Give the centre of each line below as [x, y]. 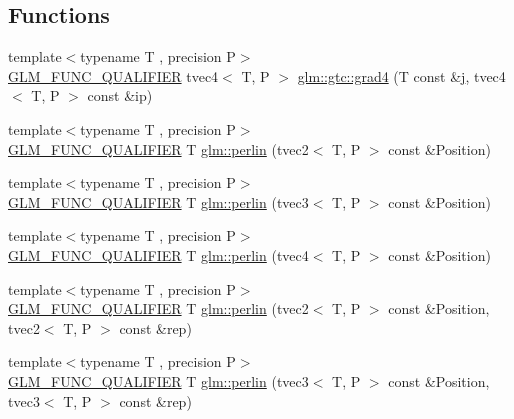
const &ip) [120, 95]
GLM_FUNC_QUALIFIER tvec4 [113, 75]
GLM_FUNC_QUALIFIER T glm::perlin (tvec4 [158, 254]
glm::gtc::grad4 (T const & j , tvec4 [401, 75]
